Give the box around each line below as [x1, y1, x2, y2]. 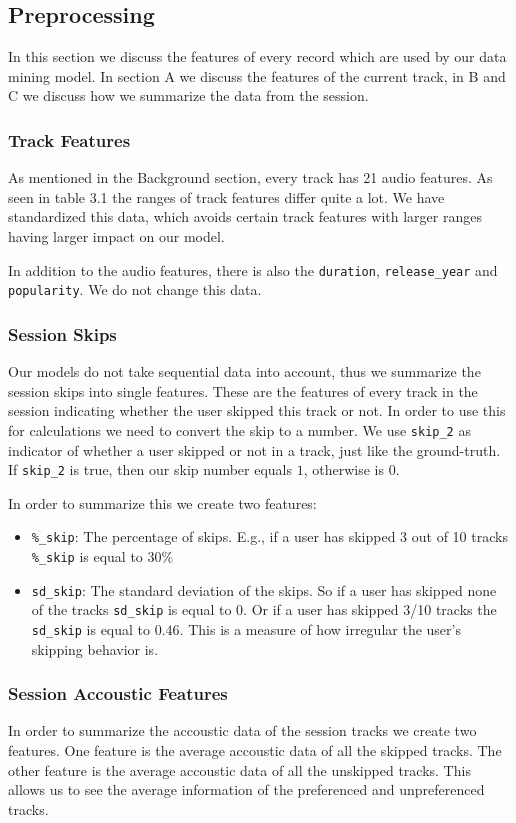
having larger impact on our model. [8, 225, 225, 246]
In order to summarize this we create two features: [8, 492, 317, 513]
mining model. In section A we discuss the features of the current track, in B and [8, 65, 506, 86]
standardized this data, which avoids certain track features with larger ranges [8, 206, 482, 227]
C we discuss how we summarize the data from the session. [8, 85, 369, 106]
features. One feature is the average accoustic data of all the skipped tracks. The [8, 740, 502, 761]
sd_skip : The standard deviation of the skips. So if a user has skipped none [31, 579, 497, 600]
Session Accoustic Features [8, 681, 228, 706]
